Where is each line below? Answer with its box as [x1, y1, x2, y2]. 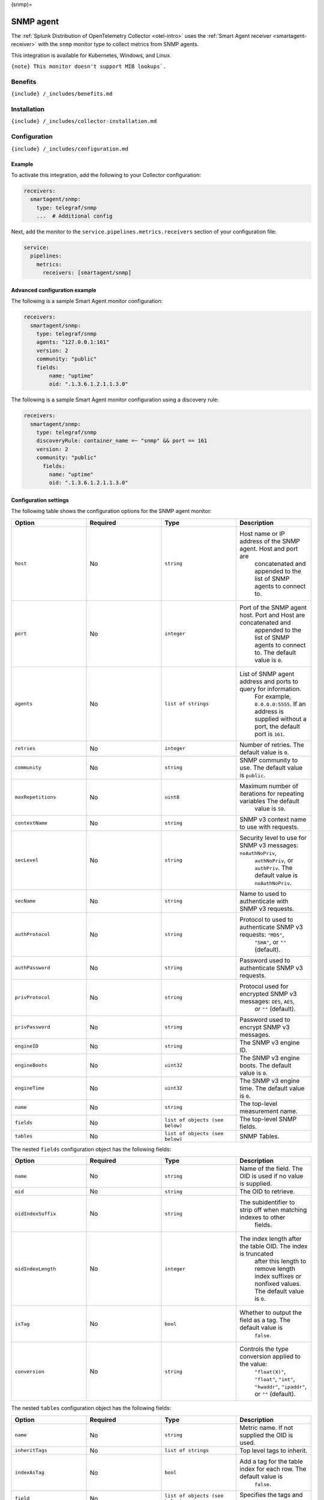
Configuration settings [11, 496, 69, 503]
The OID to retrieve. [239, 1187, 295, 1196]
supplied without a [254, 715, 307, 723]
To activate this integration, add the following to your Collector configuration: [11, 171, 201, 178]
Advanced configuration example [11, 286, 97, 293]
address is [254, 707, 284, 715]
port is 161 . [254, 730, 285, 738]
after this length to [254, 1257, 307, 1265]
